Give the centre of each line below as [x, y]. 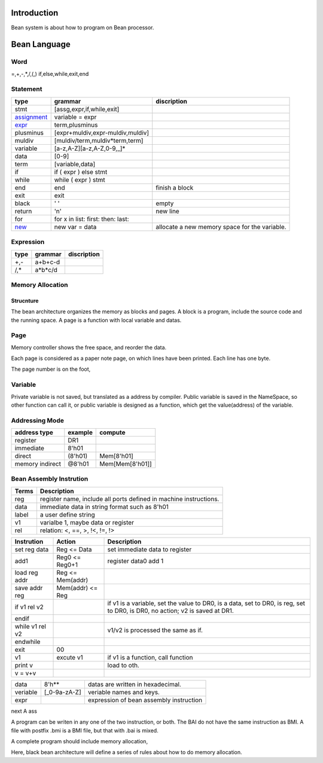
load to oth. [124, 665]
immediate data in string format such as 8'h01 [104, 506]
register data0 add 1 [135, 561]
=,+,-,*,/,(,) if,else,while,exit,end [50, 74]
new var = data [75, 227]
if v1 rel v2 [29, 607]
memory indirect [38, 464]
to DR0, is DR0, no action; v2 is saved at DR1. [171, 611]
